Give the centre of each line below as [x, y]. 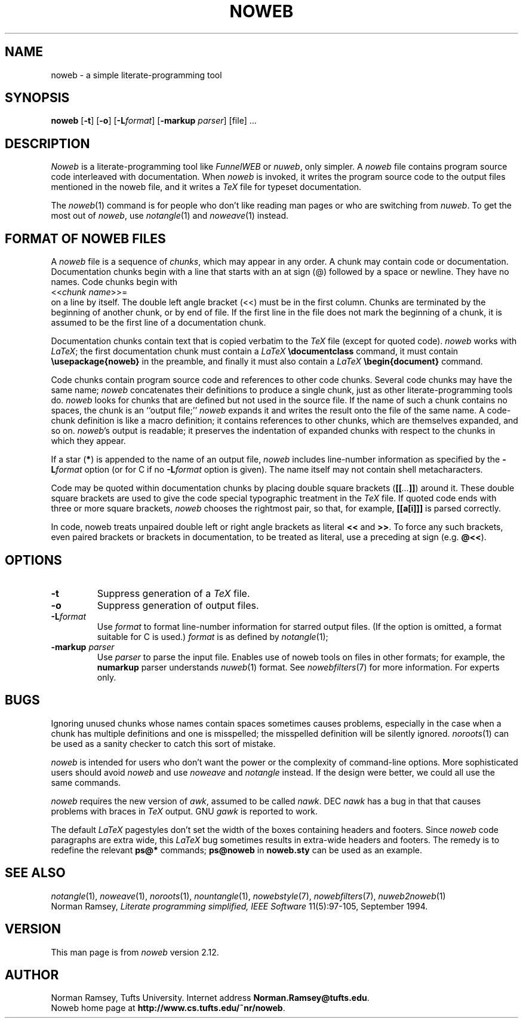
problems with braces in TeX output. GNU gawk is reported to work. [184, 811]
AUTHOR [32, 975]
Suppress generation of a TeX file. [173, 593]
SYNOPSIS [37, 98]
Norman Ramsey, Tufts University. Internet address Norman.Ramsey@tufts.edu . [210, 998]
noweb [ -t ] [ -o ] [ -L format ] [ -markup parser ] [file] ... [154, 121]
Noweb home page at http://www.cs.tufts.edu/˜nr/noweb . [168, 1008]
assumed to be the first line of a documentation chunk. [159, 323]
